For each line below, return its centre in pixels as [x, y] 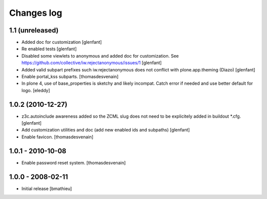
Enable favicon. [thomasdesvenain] [57, 137]
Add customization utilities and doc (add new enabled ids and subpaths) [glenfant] [106, 130]
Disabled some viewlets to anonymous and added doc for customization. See [100, 56]
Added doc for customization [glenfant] [62, 42]
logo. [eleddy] [36, 90]
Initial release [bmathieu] [47, 188]
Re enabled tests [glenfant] [49, 49]
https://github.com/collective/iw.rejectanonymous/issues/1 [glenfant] [91, 63]
